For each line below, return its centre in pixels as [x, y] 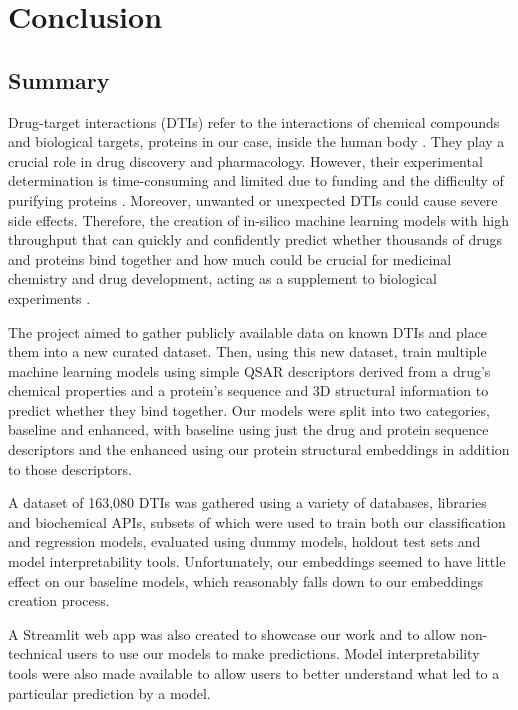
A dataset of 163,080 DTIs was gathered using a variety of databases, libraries [247, 502]
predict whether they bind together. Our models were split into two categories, [249, 409]
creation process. [59, 600]
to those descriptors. [70, 468]
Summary [59, 79]
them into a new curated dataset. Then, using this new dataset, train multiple [247, 351]
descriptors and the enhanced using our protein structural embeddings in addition [259, 449]
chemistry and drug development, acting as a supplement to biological [222, 278]
